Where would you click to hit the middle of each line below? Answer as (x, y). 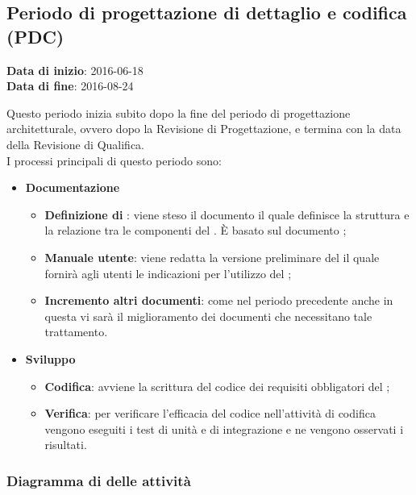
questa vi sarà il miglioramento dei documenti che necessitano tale (208, 316)
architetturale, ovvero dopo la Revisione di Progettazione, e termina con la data (204, 129)
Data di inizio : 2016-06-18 (75, 70)
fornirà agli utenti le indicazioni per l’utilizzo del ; (168, 273)
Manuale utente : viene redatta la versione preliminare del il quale (212, 257)
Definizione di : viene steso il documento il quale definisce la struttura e (227, 214)
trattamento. (76, 332)
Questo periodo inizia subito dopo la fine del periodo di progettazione (179, 112)
